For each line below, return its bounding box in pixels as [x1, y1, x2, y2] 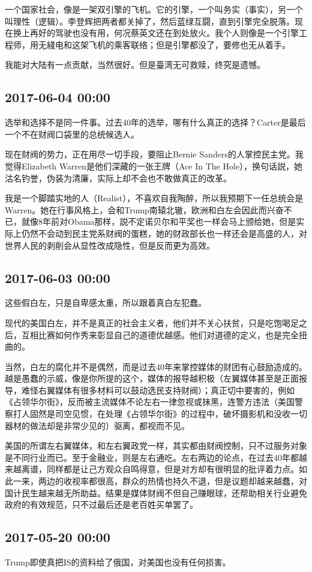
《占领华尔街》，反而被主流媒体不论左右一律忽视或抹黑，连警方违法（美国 [5, 395, 295, 408]
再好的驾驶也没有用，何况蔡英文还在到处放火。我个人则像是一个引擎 [29, 26, 299, 39]
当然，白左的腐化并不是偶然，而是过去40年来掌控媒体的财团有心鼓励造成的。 [5, 360, 307, 373]
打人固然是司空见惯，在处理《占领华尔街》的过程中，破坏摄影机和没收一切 [13, 407, 307, 420]
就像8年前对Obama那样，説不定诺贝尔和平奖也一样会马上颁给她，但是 [21, 215, 296, 228]
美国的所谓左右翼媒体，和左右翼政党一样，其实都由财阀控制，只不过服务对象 [5, 439, 307, 452]
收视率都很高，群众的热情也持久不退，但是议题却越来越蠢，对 [63, 475, 307, 487]
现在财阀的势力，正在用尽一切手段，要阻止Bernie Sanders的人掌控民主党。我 [5, 148, 304, 160]
